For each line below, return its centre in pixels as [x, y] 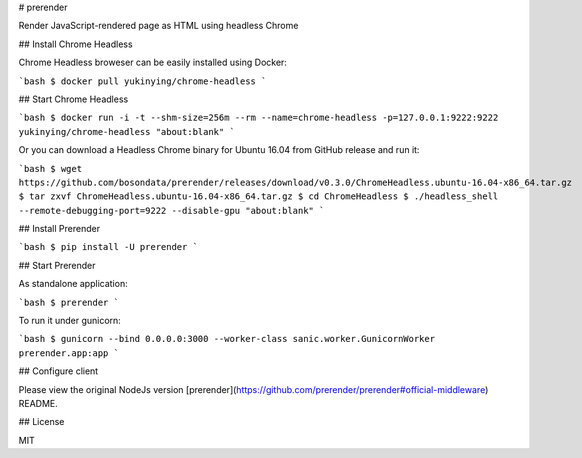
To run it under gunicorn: [70, 321]
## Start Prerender [57, 265]
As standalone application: [73, 284]
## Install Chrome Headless [76, 44]
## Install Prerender [59, 229]
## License [41, 422]
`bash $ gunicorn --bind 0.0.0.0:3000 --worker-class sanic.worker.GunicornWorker [226, 339]
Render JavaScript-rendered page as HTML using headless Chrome [158, 26]
